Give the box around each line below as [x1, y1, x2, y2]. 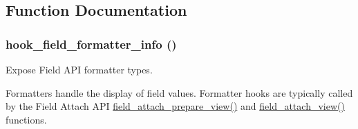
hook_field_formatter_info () [6, 35, 177, 52]
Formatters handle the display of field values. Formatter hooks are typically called [6, 85, 353, 99]
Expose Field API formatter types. [6, 62, 153, 76]
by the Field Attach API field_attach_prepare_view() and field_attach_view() [6, 99, 345, 113]
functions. [6, 112, 47, 126]
